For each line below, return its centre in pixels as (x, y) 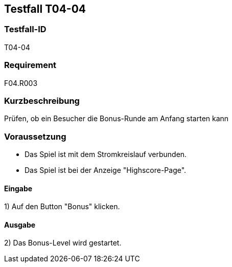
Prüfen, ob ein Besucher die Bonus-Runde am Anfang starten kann (117, 119)
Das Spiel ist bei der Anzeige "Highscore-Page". (106, 170)
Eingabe (18, 188)
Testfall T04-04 (45, 9)
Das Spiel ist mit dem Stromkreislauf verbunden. (106, 154)
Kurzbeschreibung (42, 101)
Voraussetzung (35, 136)
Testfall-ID (25, 29)
